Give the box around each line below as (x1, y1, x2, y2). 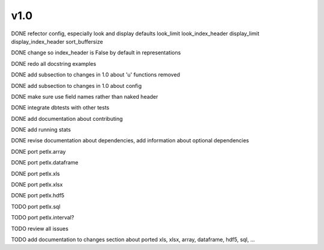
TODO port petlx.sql (11, 203, 61, 210)
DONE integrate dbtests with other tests (11, 104, 110, 111)
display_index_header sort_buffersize (11, 38, 103, 45)
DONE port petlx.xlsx (11, 181, 63, 188)
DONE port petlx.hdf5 (11, 192, 65, 199)
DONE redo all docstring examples (11, 60, 97, 67)
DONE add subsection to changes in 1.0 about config (11, 82, 142, 89)
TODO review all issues (11, 225, 69, 232)
